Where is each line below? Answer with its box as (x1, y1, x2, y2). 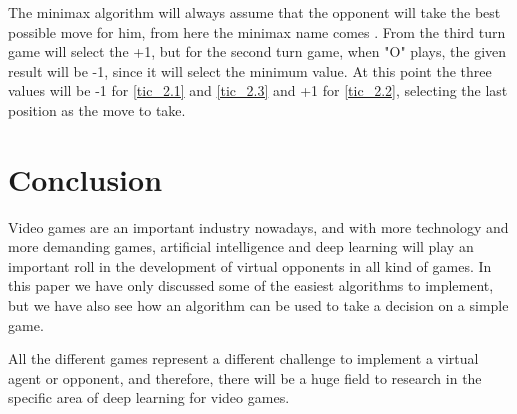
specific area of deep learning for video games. (8, 387, 290, 408)
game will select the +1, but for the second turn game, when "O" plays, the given (8, 41, 507, 62)
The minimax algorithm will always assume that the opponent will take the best (8, 2, 501, 22)
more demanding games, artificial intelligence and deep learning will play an (8, 236, 474, 257)
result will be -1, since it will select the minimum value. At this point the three (8, 60, 492, 81)
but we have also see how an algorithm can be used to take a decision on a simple (8, 295, 509, 316)
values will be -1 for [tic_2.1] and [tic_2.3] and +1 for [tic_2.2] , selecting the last (8, 80, 508, 101)
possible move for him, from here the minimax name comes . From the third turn (8, 21, 506, 42)
